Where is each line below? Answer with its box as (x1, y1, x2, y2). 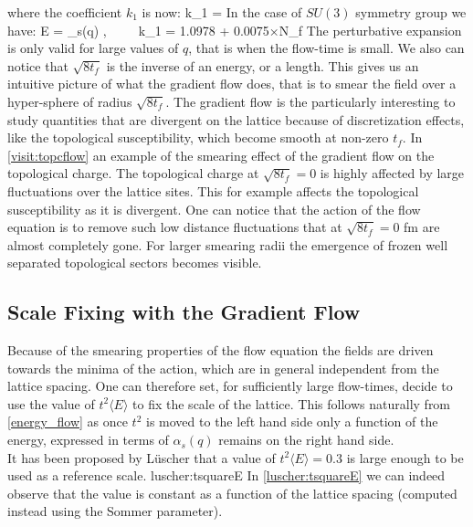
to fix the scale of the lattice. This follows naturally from (132, 394, 451, 413)
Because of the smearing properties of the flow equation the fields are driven (7, 341, 434, 360)
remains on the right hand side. (218, 430, 394, 449)
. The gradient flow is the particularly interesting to (165, 91, 456, 111)
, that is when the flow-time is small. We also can (188, 38, 465, 58)
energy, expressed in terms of (7, 430, 169, 449)
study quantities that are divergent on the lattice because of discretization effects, (7, 110, 465, 129)
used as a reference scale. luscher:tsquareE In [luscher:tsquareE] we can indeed (7, 466, 446, 485)
